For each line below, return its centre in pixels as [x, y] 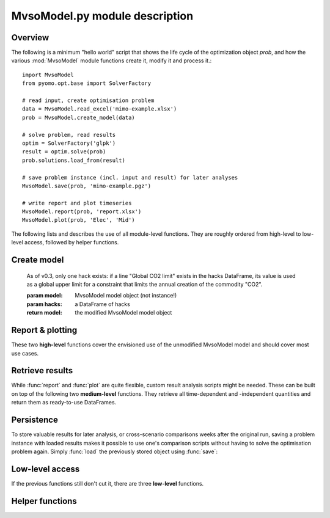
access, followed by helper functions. [72, 243]
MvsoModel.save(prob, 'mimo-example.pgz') [87, 186]
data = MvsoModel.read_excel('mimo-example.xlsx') [100, 109]
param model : [45, 296]
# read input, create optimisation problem [88, 100]
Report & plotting [44, 330]
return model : [44, 313]
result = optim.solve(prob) [64, 152]
